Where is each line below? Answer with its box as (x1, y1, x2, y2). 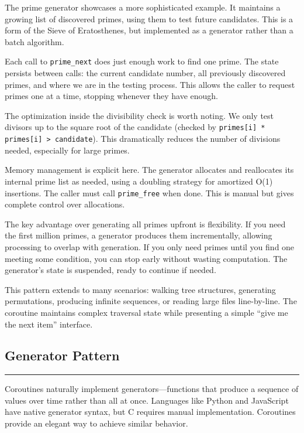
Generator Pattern (5, 346, 120, 364)
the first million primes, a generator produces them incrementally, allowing (5, 229, 272, 241)
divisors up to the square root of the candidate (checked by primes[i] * (5, 121, 265, 133)
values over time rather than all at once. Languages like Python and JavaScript (5, 394, 289, 406)
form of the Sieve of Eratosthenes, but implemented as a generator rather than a (5, 24, 293, 36)
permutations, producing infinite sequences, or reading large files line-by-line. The (5, 295, 297, 307)
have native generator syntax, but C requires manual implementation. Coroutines (5, 405, 296, 418)
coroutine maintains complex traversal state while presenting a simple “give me (5, 306, 288, 318)
